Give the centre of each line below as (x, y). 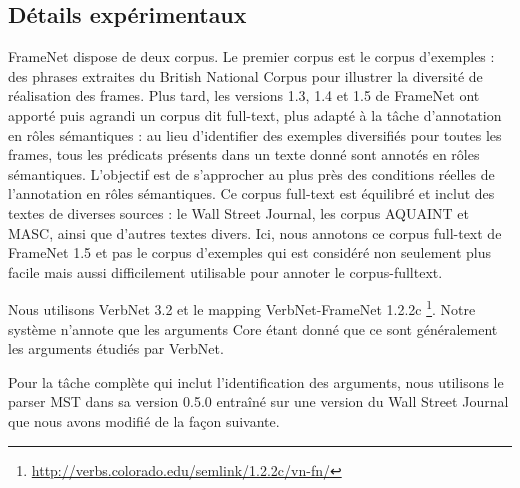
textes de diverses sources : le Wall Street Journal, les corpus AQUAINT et (238, 212)
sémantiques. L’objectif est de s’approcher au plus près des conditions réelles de (251, 173)
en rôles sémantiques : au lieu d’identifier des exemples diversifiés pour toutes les (255, 134)
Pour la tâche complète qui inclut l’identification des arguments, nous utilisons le (256, 381)
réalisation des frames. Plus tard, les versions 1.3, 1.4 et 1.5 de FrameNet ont (244, 95)
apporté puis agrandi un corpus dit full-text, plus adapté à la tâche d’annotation (255, 114)
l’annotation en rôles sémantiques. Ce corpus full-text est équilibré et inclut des (251, 193)
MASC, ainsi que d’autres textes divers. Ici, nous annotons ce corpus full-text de (255, 232)
